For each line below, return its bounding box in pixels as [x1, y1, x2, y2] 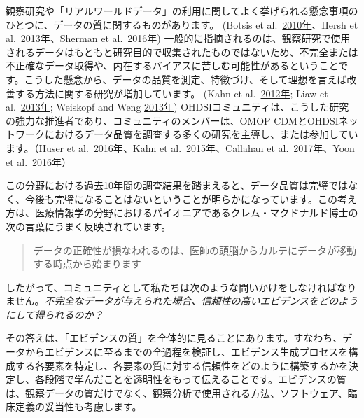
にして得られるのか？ [6, 307, 104, 321]
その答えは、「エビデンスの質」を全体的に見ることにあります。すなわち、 [6, 330, 343, 345]
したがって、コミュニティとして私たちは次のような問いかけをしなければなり [6, 279, 357, 294]
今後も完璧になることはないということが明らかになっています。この [24, 191, 337, 206]
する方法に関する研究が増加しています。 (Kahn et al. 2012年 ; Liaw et [15, 85, 328, 100]
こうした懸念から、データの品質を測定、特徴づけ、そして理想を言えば [24, 71, 347, 86]
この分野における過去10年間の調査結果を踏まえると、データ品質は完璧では [6, 178, 349, 193]
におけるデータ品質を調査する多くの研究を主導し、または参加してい [44, 127, 358, 141]
